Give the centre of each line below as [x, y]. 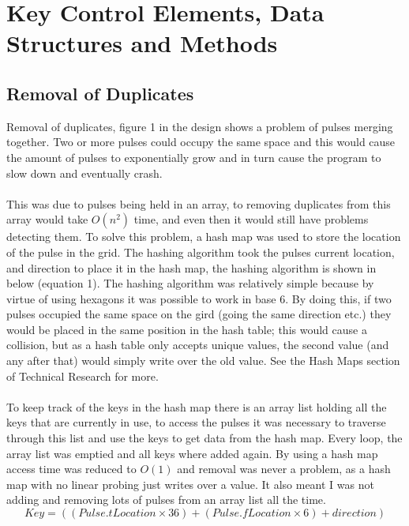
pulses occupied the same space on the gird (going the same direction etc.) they [199, 314]
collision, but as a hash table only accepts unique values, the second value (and [198, 345]
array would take [47, 219]
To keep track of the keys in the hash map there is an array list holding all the [197, 406]
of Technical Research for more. [83, 376]
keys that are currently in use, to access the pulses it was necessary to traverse [196, 422]
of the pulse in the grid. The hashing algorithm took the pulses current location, [201, 252]
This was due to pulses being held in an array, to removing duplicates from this [199, 203]
